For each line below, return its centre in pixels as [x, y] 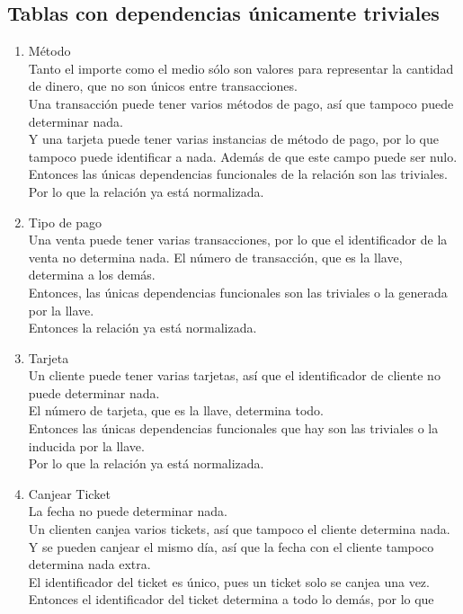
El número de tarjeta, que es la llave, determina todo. [176, 410]
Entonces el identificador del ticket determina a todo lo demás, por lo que [231, 599]
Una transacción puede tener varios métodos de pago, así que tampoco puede [241, 103]
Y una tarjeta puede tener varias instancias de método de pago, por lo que [233, 139]
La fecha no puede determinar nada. [128, 511]
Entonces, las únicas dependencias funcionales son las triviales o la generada [238, 292]
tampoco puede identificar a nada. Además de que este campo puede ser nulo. [243, 156]
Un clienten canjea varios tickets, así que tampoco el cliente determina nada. [239, 529]
